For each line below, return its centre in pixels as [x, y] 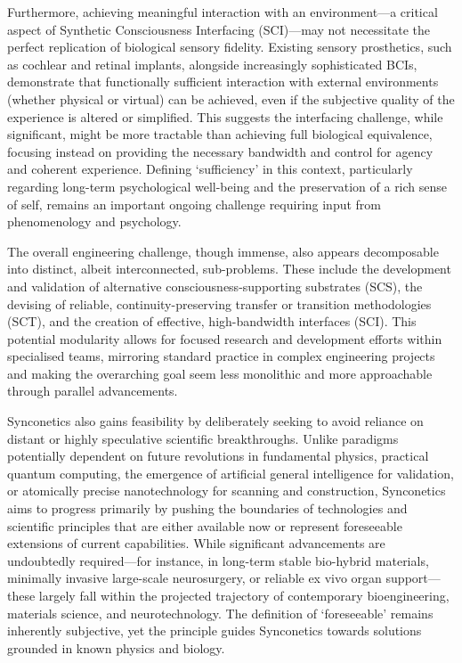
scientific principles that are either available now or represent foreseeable [205, 525]
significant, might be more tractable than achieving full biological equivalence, [220, 134]
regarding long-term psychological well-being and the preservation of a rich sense [227, 186]
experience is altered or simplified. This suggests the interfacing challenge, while [225, 116]
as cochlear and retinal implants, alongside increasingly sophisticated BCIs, [212, 64]
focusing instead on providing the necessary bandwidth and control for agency [220, 151]
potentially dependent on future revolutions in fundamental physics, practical [218, 456]
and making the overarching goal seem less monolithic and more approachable [220, 373]
